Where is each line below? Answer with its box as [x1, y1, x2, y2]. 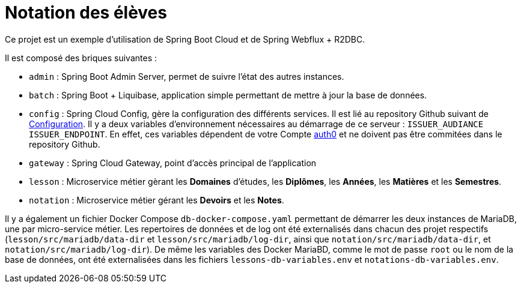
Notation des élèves [5, 2, 167, 23]
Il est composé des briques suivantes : [5, 52, 157, 63]
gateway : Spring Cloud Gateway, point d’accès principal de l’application [29, 157, 317, 168]
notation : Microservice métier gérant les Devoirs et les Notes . [29, 194, 284, 205]
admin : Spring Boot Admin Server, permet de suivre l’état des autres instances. [29, 71, 344, 82]
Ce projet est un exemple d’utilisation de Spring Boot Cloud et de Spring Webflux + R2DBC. [5, 34, 365, 44]
